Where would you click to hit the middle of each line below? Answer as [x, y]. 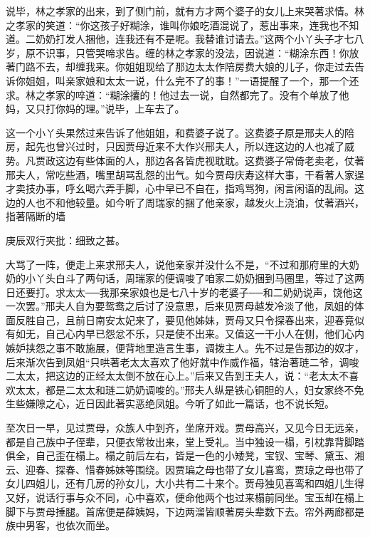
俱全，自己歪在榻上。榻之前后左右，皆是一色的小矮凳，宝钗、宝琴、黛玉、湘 [185, 455]
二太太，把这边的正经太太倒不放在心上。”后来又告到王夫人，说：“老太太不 [178, 376]
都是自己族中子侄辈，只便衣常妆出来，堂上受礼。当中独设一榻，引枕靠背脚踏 [185, 441]
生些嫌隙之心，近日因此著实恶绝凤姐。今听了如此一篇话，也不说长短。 [170, 403]
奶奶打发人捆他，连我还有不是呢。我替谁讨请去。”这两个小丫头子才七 [195, 39]
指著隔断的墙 [36, 216]
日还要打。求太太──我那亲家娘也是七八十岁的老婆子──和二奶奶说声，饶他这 [184, 292]
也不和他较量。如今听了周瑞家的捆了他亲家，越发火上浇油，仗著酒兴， [200, 202]
